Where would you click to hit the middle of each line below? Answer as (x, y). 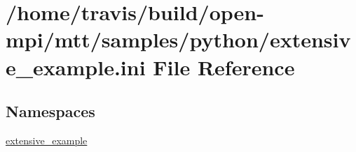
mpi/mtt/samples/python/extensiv (178, 39)
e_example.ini (76, 67)
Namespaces (50, 111)
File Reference (224, 67)
